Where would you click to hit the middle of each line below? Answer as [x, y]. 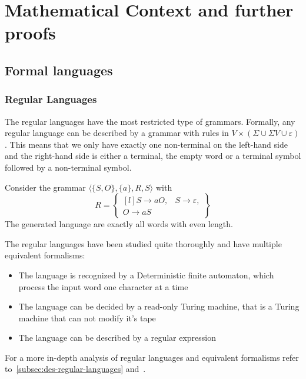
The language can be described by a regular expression [117, 338]
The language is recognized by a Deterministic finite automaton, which [146, 275]
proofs [30, 33]
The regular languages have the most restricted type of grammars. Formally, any [150, 121]
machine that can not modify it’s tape [87, 318]
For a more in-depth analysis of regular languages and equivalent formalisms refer [152, 357]
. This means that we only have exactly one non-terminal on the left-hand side [146, 144]
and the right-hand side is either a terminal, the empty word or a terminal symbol [153, 156]
